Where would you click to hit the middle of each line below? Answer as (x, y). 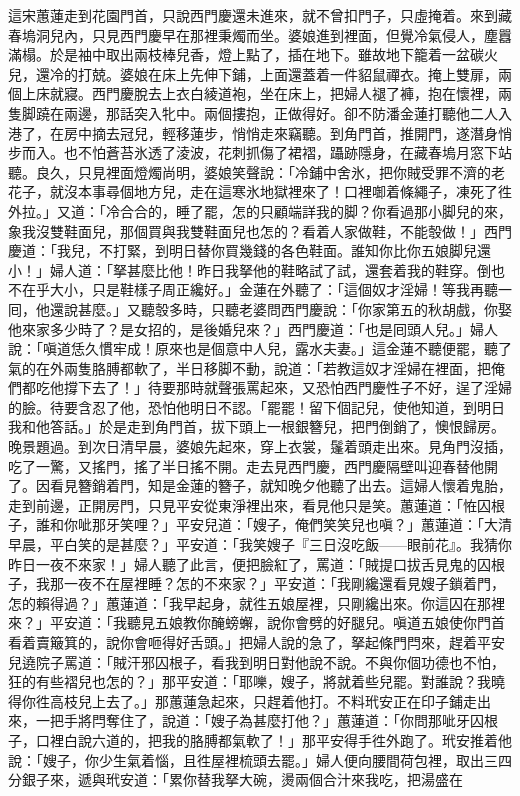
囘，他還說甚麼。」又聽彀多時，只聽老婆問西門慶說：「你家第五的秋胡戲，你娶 (260, 308)
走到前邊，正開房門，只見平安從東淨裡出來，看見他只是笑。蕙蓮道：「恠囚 (249, 504)
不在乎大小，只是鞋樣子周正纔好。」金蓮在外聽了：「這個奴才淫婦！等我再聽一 (260, 289)
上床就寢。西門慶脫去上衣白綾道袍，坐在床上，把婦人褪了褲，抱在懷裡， (259, 93)
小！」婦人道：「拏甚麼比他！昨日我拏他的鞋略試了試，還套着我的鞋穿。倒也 (256, 269)
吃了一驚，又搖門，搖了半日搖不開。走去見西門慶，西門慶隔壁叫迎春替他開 (253, 465)
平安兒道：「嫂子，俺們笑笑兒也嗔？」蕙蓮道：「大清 (343, 524)
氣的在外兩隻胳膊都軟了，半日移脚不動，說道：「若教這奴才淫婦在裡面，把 (249, 367)
